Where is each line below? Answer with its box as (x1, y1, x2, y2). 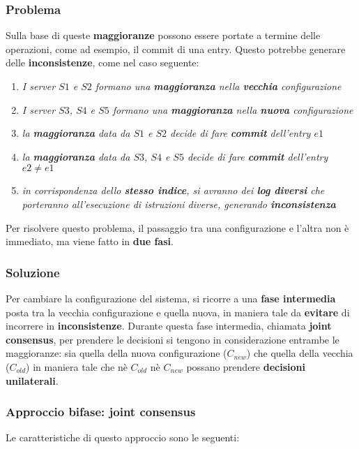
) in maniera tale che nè (26, 359, 128, 374)
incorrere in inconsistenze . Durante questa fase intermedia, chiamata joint (6, 318, 332, 333)
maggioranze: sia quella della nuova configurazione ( (6, 346, 227, 360)
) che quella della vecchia (246, 346, 353, 360)
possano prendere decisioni (186, 359, 305, 374)
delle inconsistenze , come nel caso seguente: (6, 55, 199, 70)
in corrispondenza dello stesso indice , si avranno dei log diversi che (22, 183, 325, 198)
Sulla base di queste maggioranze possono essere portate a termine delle (6, 28, 321, 43)
